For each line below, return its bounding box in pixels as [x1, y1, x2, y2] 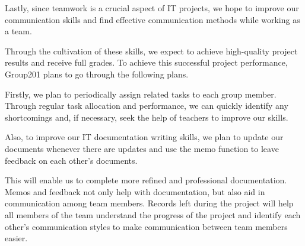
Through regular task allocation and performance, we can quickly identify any [5, 99, 288, 112]
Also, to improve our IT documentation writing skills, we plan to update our [5, 131, 284, 143]
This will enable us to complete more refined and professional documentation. [5, 174, 287, 186]
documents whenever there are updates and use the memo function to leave [5, 142, 279, 154]
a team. [5, 25, 32, 37]
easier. [5, 232, 28, 244]
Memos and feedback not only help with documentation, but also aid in [5, 185, 265, 198]
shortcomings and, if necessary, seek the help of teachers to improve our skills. [5, 111, 288, 123]
